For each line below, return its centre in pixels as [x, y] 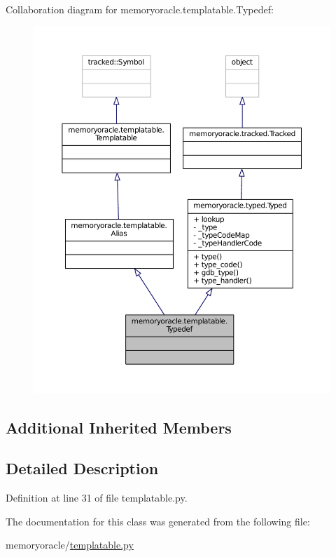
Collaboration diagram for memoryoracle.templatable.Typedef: [140, 9]
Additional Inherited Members [119, 427]
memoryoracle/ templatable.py [70, 545]
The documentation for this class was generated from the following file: [158, 521]
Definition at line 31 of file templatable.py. [97, 498]
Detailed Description [82, 468]
